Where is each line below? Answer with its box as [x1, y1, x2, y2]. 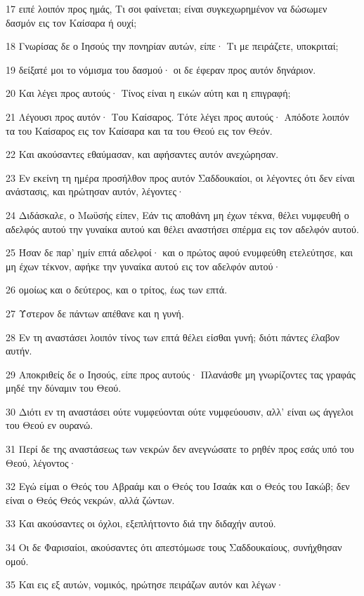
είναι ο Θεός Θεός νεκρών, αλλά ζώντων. [6, 492, 175, 507]
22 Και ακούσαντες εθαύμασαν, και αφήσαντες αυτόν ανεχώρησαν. [6, 147, 279, 161]
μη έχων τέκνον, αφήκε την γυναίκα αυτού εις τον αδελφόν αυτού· [6, 258, 281, 273]
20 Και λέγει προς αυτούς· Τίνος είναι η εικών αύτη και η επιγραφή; [6, 86, 291, 100]
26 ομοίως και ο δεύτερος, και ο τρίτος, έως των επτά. [6, 282, 228, 297]
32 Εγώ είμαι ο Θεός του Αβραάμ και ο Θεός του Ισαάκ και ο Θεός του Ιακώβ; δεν [6, 479, 350, 494]
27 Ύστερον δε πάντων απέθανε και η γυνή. [6, 305, 184, 320]
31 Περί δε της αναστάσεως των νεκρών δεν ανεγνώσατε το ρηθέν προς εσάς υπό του [6, 442, 354, 456]
